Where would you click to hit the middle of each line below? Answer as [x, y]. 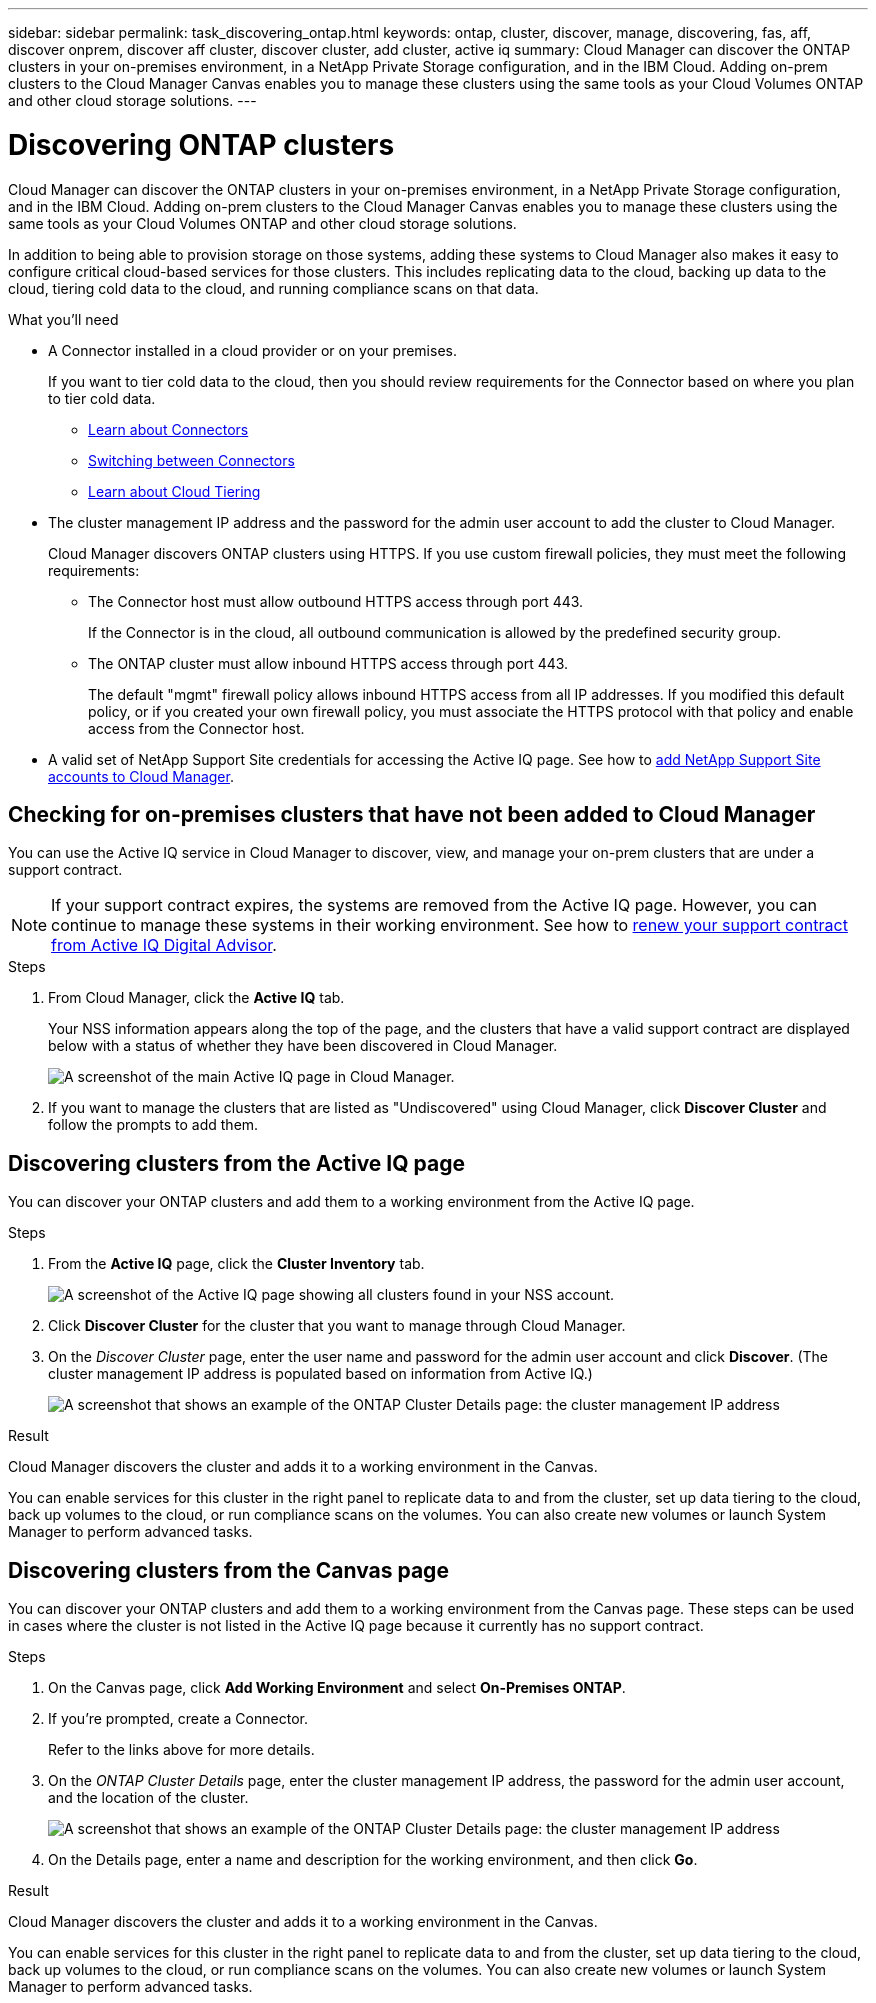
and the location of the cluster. [148, 1798]
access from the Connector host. [196, 728]
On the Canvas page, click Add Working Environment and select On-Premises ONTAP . [337, 1688]
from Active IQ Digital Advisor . [164, 945]
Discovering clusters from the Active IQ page [236, 1163]
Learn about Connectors [168, 429]
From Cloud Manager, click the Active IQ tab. [196, 998]
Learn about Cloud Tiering [174, 491]
